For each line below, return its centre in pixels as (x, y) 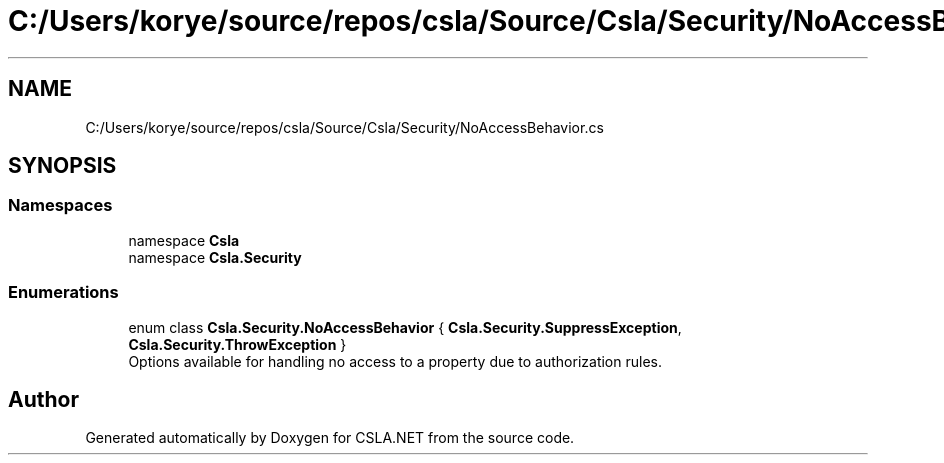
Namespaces (60, 205)
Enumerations (63, 292)
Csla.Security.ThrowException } (237, 344)
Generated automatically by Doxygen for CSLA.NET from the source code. (330, 438)
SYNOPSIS (62, 166)
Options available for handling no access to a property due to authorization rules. (395, 361)
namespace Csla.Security (215, 257)
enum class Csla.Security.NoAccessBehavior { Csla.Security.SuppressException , (405, 327)
